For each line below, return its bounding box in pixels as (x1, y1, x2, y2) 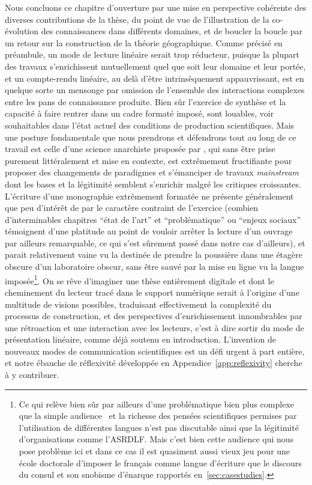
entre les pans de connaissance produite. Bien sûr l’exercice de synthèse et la (5, 95, 286, 108)
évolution (5, 25, 39, 37)
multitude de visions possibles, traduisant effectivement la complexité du (5, 297, 272, 310)
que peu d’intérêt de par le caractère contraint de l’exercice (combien (5, 201, 259, 214)
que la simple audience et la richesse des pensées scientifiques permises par (19, 409, 297, 422)
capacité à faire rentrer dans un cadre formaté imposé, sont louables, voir (5, 107, 274, 120)
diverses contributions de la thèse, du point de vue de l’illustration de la (5, 13, 269, 25)
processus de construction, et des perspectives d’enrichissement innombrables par (5, 310, 302, 322)
